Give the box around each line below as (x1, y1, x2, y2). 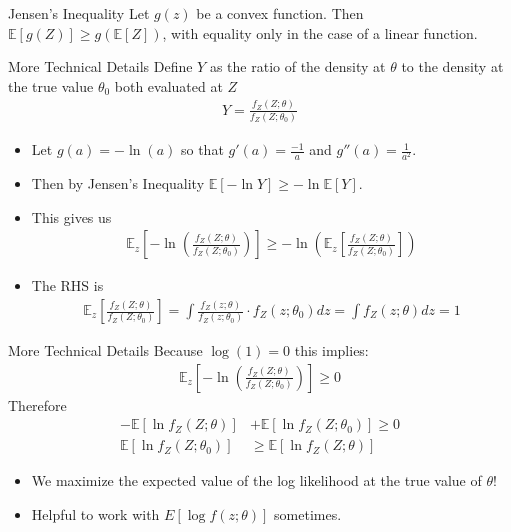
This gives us (31, 206, 112, 227)
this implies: (294, 340, 369, 361)
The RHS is (31, 275, 104, 296)
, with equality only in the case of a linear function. (162, 22, 478, 43)
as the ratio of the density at (209, 56, 386, 77)
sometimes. (274, 503, 342, 524)
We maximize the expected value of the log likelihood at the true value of (31, 470, 482, 491)
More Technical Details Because (8, 340, 203, 361)
